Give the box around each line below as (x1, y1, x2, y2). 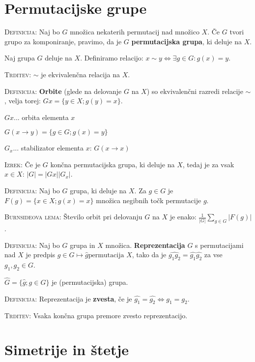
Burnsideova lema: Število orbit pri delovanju (4, 211, 142, 222)
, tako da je (132, 249, 167, 260)
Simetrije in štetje (4, 339, 129, 360)
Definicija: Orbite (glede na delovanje (4, 86, 122, 96)
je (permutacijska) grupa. (52, 277, 128, 287)
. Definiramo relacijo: (80, 53, 143, 63)
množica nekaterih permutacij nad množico (70, 27, 199, 37)
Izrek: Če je (4, 159, 41, 169)
